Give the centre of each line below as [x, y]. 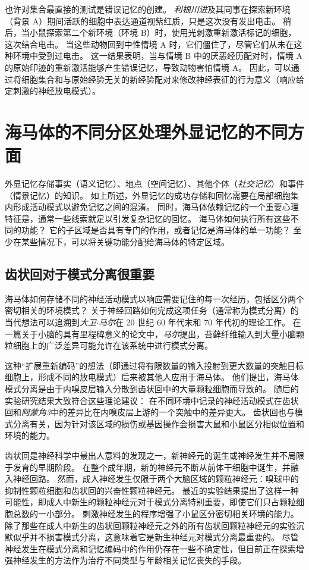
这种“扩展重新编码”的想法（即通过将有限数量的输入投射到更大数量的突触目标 [154, 365]
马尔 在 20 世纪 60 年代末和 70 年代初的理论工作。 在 [200, 322]
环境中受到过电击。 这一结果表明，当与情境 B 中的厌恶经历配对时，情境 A [158, 56]
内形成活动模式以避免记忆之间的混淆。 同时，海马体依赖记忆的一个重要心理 [152, 207]
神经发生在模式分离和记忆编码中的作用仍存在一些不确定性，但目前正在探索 [150, 548]
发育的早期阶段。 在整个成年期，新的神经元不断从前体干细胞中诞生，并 [152, 467]
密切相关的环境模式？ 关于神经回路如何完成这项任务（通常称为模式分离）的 [152, 310]
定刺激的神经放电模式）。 [53, 91]
